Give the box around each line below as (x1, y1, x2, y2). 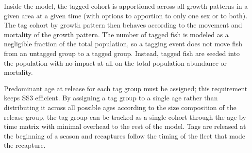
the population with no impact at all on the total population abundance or (4, 57, 227, 68)
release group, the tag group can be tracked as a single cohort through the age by (4, 111, 246, 122)
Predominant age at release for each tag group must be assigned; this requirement (4, 83, 248, 93)
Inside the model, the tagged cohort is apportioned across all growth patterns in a (4, 1, 248, 11)
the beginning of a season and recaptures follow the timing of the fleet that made (4, 130, 245, 140)
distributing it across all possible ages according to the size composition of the (4, 102, 236, 112)
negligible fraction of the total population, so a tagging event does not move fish (4, 39, 243, 49)
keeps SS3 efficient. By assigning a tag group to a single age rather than (4, 93, 218, 103)
